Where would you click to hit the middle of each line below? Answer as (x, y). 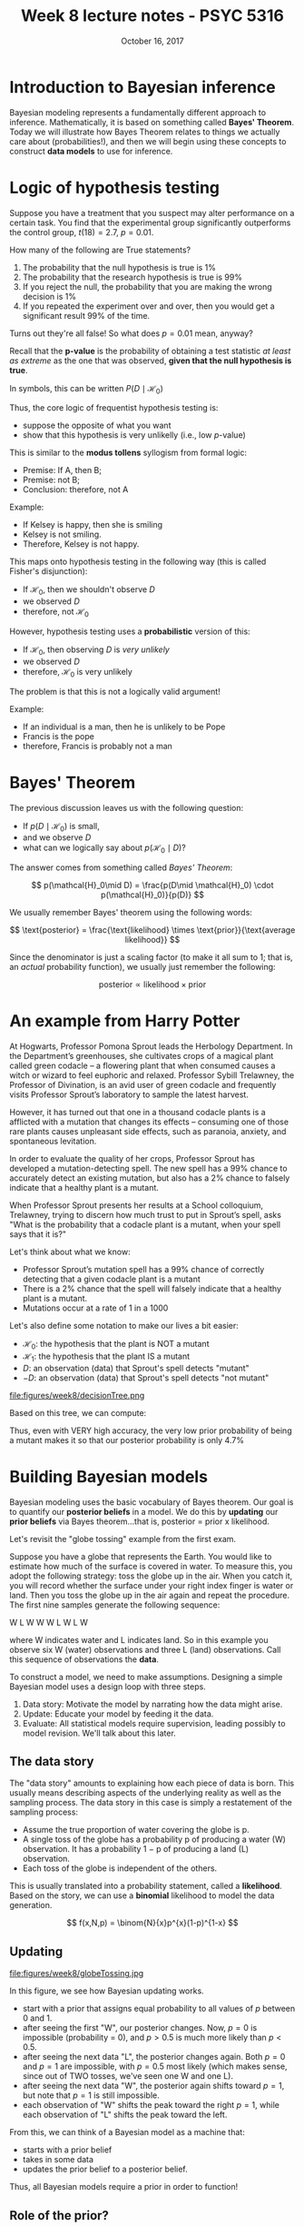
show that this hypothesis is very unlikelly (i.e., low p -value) (134, 435)
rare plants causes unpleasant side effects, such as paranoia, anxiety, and (148, 1132)
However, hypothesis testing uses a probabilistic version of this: (130, 631)
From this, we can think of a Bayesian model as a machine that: (127, 2132)
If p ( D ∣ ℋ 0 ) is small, (61, 827)
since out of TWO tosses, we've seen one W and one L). (128, 2076)
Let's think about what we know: (70, 1252)
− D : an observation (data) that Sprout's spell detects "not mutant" (146, 1378)
